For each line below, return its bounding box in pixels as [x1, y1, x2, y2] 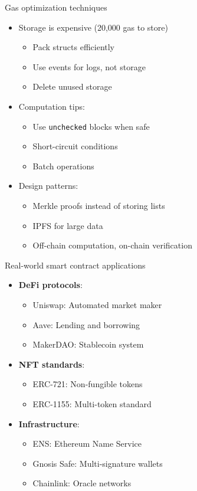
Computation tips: [18, 100, 85, 112]
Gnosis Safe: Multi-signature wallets [32, 457, 163, 469]
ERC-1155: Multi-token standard [32, 397, 152, 410]
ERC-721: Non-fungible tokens [32, 378, 143, 390]
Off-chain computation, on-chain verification [32, 239, 192, 251]
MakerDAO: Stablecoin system [32, 338, 144, 351]
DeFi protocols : [18, 279, 83, 291]
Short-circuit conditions [32, 140, 118, 152]
